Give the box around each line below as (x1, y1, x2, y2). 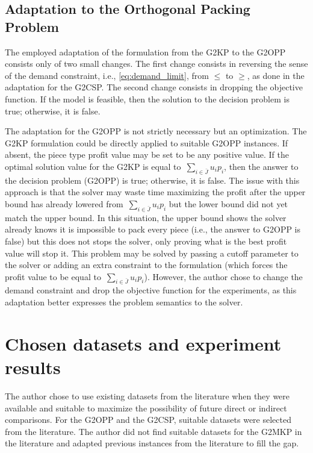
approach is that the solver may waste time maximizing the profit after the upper (5, 186, 306, 198)
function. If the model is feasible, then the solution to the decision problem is (5, 92, 290, 105)
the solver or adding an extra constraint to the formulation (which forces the (5, 258, 288, 271)
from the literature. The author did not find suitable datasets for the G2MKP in (5, 425, 302, 437)
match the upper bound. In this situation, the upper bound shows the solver (5, 211, 287, 223)
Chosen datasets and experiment (5, 331, 282, 355)
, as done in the (247, 69, 305, 81)
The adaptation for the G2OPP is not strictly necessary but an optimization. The (5, 125, 307, 137)
